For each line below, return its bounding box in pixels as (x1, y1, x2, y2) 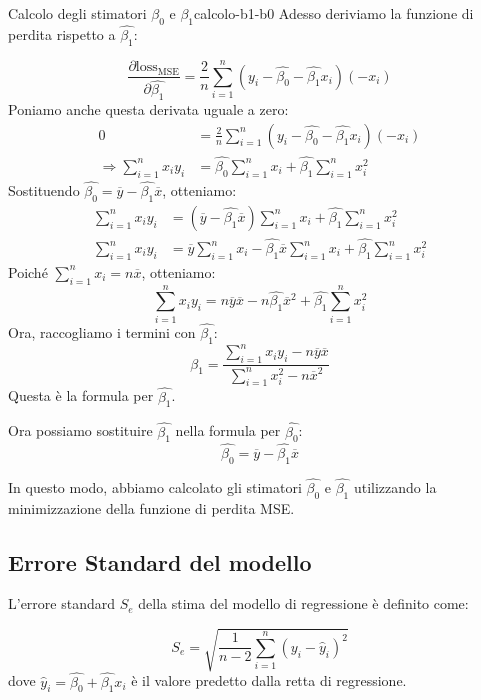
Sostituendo (8, 179, 80, 200)
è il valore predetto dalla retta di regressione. (131, 670, 407, 691)
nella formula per (175, 420, 281, 441)
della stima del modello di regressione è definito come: (138, 593, 469, 614)
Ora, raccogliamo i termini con (8, 321, 196, 342)
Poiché (8, 261, 48, 282)
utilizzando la (353, 476, 437, 497)
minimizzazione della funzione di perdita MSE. (8, 497, 295, 518)
